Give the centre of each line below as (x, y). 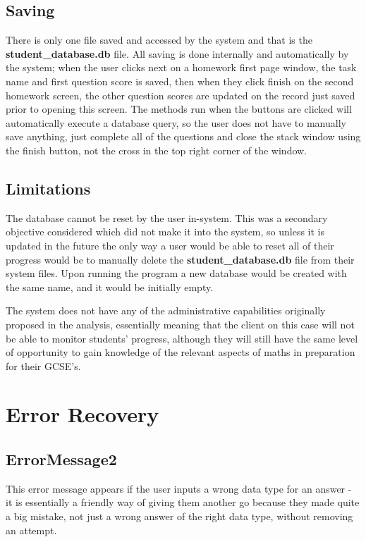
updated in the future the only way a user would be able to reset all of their (170, 245)
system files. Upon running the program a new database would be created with (176, 273)
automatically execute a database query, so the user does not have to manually (176, 122)
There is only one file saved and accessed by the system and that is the (159, 40)
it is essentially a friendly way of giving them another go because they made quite (183, 502)
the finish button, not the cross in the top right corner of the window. (157, 150)
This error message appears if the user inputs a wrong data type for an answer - (179, 488)
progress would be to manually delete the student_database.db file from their (180, 259)
